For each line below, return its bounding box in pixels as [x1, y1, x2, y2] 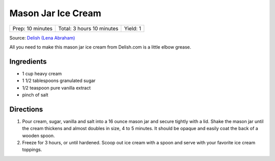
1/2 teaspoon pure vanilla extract [22, 85, 91, 91]
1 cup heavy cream [22, 70, 62, 76]
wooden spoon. [22, 132, 55, 139]
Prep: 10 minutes [12, 25, 53, 32]
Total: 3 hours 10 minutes [58, 25, 119, 32]
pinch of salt [22, 92, 48, 98]
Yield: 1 [124, 25, 142, 32]
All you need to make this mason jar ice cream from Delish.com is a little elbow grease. [9, 44, 191, 50]
